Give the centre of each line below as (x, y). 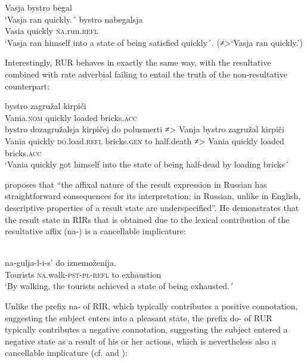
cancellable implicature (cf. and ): (66, 353)
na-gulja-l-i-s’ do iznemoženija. (61, 263)
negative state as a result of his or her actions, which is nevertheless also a (140, 341)
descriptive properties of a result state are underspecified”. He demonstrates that (152, 207)
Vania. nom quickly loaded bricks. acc (71, 117)
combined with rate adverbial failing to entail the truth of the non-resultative (146, 74)
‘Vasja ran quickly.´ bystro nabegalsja (74, 19)
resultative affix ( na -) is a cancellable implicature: (95, 231)
